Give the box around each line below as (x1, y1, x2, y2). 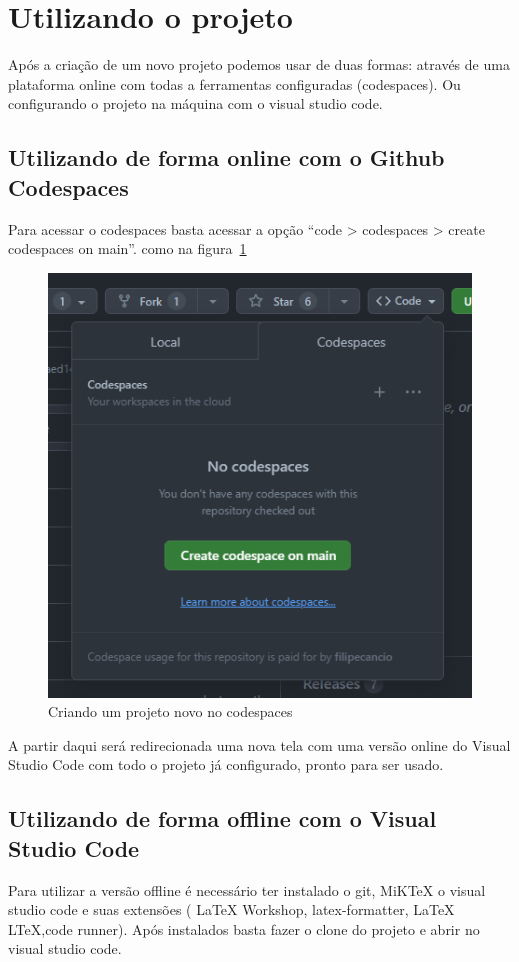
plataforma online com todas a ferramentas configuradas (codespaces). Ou (8, 73, 461, 94)
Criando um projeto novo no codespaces (48, 701, 293, 722)
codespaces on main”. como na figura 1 (8, 238, 247, 259)
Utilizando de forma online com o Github (8, 142, 445, 173)
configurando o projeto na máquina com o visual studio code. (8, 93, 383, 114)
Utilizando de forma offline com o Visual (8, 803, 437, 834)
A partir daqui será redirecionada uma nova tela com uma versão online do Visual (8, 734, 511, 755)
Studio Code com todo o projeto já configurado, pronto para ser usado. (8, 754, 444, 775)
